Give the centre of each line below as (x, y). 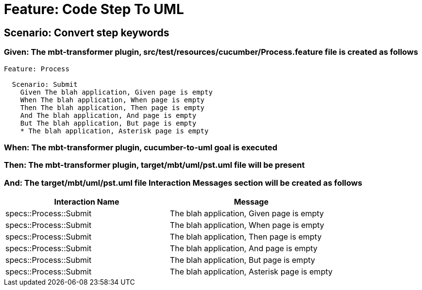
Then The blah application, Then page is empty (112, 107)
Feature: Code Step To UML (94, 9)
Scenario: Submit (45, 84)
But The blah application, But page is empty (108, 123)
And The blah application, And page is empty (108, 115)
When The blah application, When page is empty (112, 100)
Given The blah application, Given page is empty (116, 92)
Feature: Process (37, 69)
